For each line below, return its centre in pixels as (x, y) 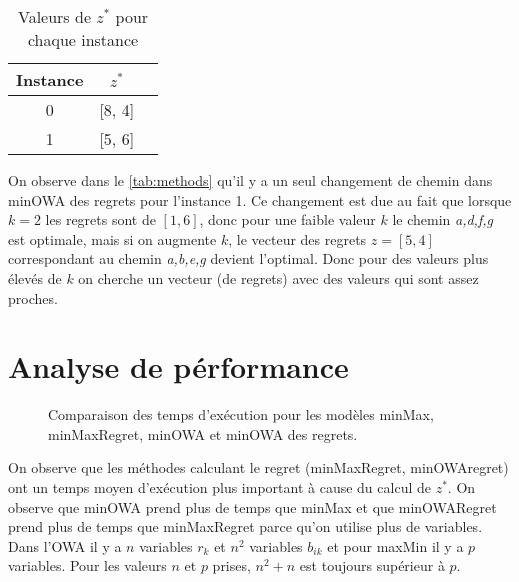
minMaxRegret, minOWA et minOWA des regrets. (203, 433)
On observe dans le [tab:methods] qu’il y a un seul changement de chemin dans (250, 180)
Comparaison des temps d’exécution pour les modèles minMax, (241, 414)
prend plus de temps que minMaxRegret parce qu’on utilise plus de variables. (245, 526)
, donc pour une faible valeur (287, 219)
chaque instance (83, 39)
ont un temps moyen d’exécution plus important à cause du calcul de (219, 487)
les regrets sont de (100, 219)
